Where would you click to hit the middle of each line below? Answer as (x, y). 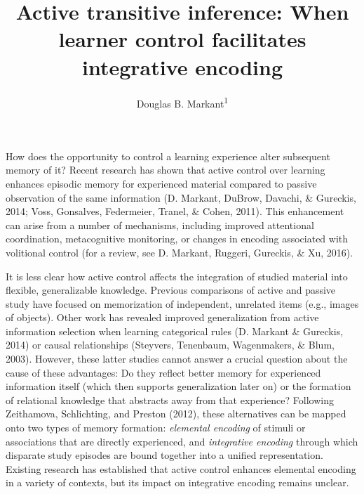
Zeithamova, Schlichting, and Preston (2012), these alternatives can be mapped (176, 414)
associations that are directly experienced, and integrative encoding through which (182, 441)
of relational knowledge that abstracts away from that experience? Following (170, 399)
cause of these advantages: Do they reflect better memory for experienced (163, 372)
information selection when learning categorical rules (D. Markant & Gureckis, (175, 331)
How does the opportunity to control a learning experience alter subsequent (168, 156)
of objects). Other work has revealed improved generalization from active (162, 317)
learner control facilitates (182, 39)
